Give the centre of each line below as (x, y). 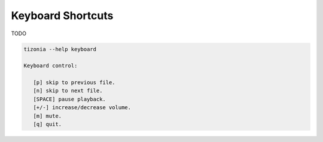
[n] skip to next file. (68, 91)
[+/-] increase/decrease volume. (82, 108)
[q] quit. (48, 124)
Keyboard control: (51, 66)
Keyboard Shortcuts (62, 16)
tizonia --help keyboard (60, 49)
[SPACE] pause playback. (69, 99)
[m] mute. (48, 116)
